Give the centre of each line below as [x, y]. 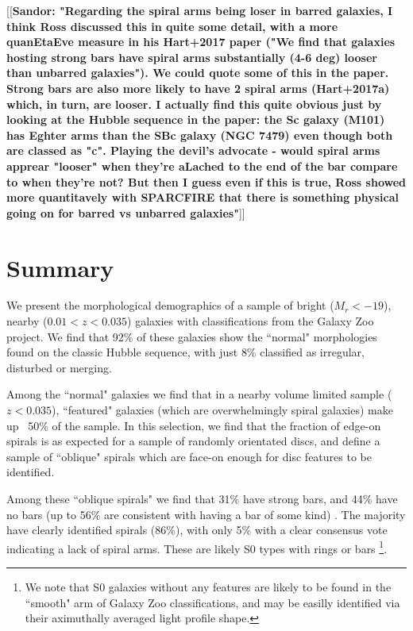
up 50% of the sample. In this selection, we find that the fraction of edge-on [194, 425]
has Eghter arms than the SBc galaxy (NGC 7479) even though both [200, 135]
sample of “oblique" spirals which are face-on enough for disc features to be [189, 456]
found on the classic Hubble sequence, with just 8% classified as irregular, [186, 352]
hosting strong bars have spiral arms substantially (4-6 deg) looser [192, 57]
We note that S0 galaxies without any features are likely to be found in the [208, 587]
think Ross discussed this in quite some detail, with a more [172, 26]
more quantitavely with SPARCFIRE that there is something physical [203, 197]
